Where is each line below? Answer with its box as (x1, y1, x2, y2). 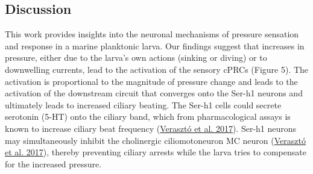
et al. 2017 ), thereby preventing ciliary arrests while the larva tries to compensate (5, 146, 306, 158)
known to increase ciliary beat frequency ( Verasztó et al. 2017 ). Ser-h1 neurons (5, 122, 297, 134)
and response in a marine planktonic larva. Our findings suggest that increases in (5, 39, 305, 52)
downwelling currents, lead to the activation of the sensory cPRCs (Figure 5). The (5, 63, 309, 75)
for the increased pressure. (5, 157, 102, 170)
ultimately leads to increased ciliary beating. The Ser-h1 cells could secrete (5, 98, 282, 111)
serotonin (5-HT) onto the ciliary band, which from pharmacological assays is (5, 110, 291, 123)
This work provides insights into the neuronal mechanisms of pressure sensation (5, 28, 299, 40)
